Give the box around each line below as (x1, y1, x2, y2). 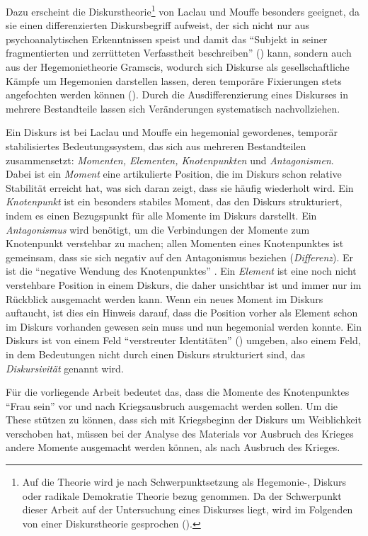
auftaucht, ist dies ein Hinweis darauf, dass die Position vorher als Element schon (6, 305, 358, 320)
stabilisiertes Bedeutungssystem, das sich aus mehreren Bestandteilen (6, 139, 306, 153)
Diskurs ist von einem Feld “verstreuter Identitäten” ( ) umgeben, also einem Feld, (6, 333, 361, 348)
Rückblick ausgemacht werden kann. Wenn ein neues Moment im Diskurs (6, 291, 323, 306)
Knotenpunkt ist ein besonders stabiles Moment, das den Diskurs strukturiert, (6, 194, 343, 209)
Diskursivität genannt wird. (6, 360, 124, 375)
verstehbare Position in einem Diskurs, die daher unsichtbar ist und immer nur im (6, 277, 362, 292)
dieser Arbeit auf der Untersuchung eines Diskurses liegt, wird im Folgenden (22, 502, 353, 517)
